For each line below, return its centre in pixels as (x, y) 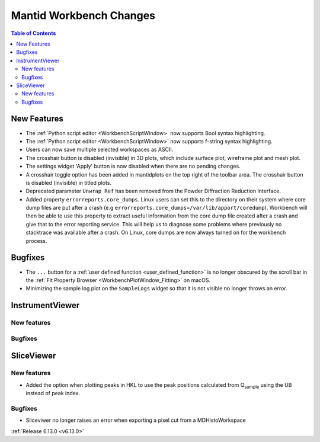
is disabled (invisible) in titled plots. (69, 182)
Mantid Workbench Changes (83, 15)
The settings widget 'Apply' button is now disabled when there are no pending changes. (133, 166)
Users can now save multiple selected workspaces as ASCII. (100, 150)
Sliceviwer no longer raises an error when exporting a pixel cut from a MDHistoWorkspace (136, 420)
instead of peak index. (53, 393)
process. (36, 241)
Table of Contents (33, 33)
